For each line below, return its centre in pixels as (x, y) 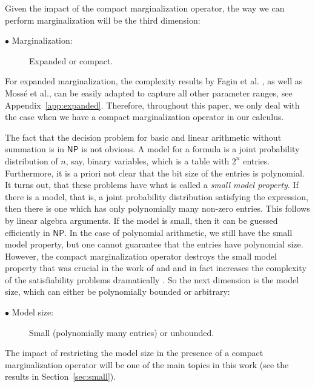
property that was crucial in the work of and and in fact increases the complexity (156, 268)
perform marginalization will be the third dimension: (103, 20)
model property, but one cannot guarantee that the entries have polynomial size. (154, 244)
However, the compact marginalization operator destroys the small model (141, 256)
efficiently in (28, 232)
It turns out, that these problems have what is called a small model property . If (152, 185)
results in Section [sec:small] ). (61, 376)
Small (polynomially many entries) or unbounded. (122, 332)
